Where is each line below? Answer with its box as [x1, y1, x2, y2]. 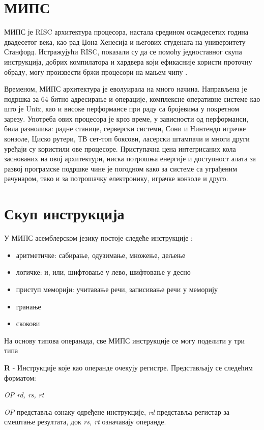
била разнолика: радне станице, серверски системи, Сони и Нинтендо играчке [4, 123, 246, 134]
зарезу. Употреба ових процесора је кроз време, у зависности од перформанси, [4, 113, 249, 124]
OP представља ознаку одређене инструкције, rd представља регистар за [4, 406, 230, 417]
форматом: [4, 372, 36, 383]
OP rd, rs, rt [4, 389, 44, 400]
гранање [16, 301, 41, 311]
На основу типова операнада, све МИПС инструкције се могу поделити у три [4, 335, 245, 346]
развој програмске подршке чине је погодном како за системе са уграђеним [4, 163, 237, 174]
